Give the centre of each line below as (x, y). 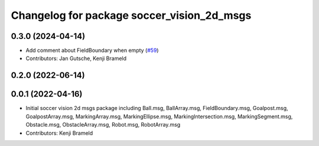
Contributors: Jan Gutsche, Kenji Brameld (76, 58)
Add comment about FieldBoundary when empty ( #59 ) (92, 51)
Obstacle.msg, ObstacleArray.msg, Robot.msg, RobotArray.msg (103, 125)
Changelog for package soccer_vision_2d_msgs (131, 15)
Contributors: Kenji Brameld (59, 133)
